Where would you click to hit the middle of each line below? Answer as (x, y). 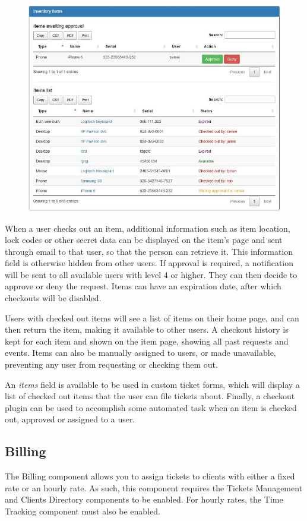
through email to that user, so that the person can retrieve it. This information (149, 251)
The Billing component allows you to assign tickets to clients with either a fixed (150, 476)
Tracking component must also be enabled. (83, 511)
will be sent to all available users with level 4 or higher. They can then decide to (151, 274)
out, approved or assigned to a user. (70, 419)
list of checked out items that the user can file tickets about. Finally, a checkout (150, 396)
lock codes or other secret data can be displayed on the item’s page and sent (144, 240)
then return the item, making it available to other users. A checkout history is (147, 329)
